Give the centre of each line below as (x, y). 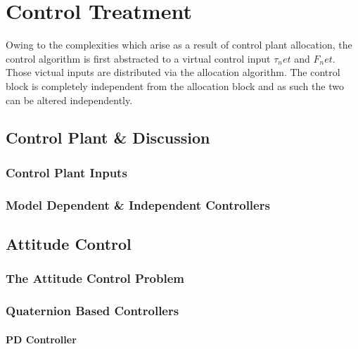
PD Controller (41, 339)
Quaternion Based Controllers (92, 311)
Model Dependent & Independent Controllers (138, 204)
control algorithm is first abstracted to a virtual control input (138, 58)
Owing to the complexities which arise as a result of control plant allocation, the (179, 45)
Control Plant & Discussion (108, 138)
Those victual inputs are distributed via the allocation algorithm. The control (173, 72)
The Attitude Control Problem (95, 278)
